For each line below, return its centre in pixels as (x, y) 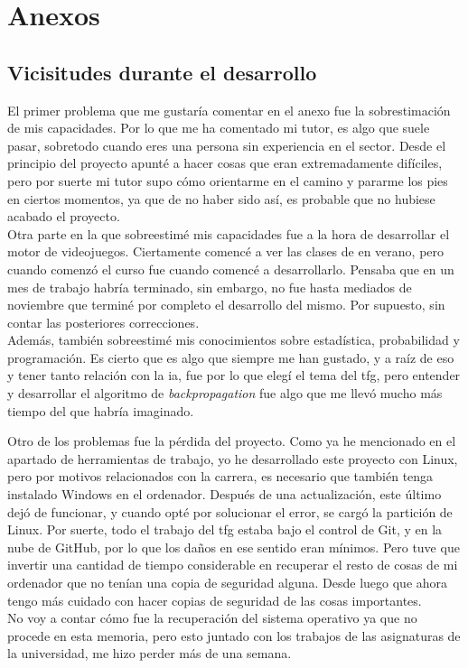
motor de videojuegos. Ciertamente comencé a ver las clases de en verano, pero (226, 251)
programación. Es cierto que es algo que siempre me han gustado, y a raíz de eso (231, 357)
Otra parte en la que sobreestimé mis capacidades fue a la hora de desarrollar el (229, 233)
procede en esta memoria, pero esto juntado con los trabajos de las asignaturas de (234, 635)
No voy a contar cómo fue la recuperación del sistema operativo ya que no (212, 618)
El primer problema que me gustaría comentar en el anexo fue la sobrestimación (229, 110)
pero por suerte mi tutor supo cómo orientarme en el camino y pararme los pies (228, 180)
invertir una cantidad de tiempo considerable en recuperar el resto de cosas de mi (233, 565)
